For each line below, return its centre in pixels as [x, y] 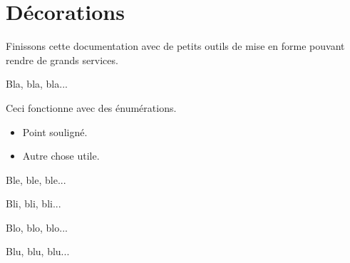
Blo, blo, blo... [37, 227]
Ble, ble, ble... [36, 179]
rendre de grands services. [62, 60]
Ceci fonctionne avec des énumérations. [91, 107]
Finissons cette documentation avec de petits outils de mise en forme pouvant [175, 46]
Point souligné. [55, 131]
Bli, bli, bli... [34, 203]
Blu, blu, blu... [38, 251]
